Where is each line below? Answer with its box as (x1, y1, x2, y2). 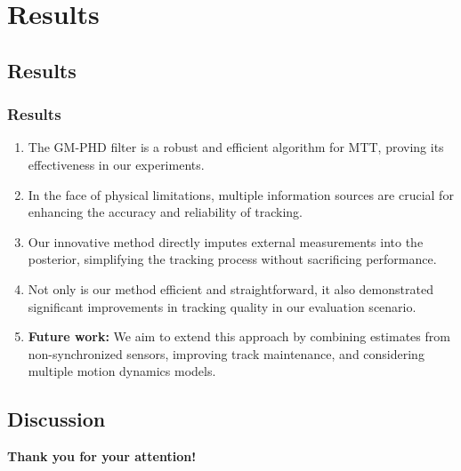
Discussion (7, 405, 106, 433)
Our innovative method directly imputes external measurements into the (28, 232, 424, 251)
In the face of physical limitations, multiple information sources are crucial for (28, 185, 454, 204)
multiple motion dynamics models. (28, 362, 216, 380)
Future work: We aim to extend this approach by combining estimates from (28, 327, 450, 346)
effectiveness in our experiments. (28, 155, 205, 173)
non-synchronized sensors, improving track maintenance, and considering (28, 344, 425, 363)
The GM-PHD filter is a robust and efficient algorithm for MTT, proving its (28, 138, 444, 156)
